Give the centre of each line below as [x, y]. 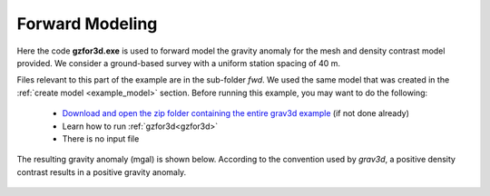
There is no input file [101, 138]
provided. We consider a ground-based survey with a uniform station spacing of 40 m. [178, 63]
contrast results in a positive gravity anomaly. [102, 171]
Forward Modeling [87, 24]
